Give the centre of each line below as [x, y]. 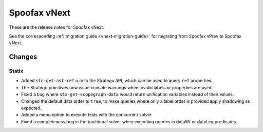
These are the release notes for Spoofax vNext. [56, 27]
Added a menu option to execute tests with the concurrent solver [86, 115]
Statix [16, 71]
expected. [31, 108]
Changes [23, 57]
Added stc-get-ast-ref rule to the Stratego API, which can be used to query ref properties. [117, 81]
